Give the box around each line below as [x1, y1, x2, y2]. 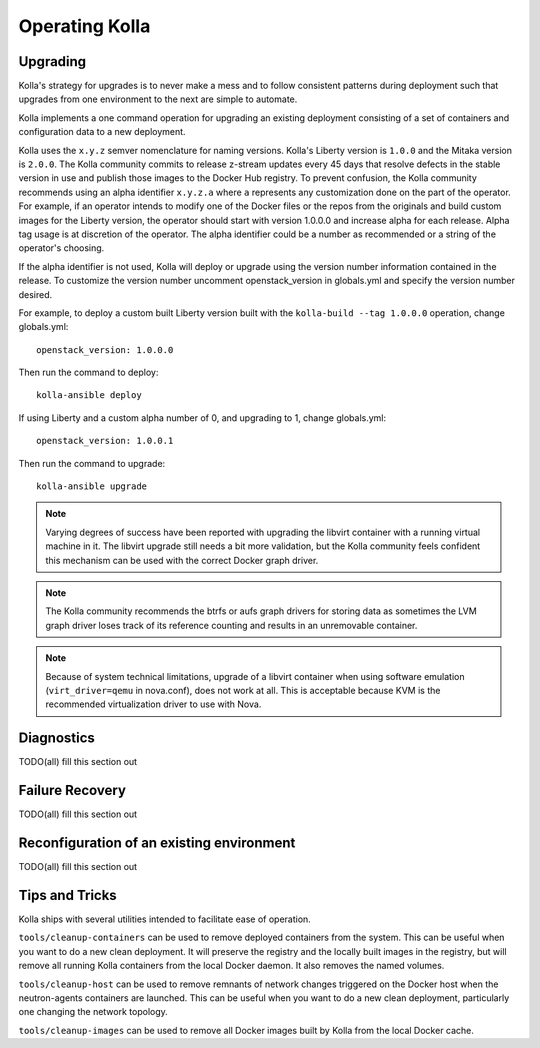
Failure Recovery [18, 782, 127, 799]
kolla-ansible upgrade [36, 481, 148, 492]
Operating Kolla [18, 15, 151, 37]
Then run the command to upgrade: [18, 457, 166, 469]
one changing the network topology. [18, 1006, 169, 1018]
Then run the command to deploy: [18, 366, 159, 379]
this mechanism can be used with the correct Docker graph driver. [45, 554, 319, 566]
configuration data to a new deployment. [18, 126, 186, 138]
